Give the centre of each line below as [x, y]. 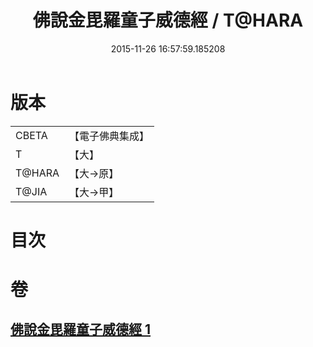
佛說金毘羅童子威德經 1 [81, 329]
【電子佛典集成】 [109, 136]
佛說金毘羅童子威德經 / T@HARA [168, 20]
